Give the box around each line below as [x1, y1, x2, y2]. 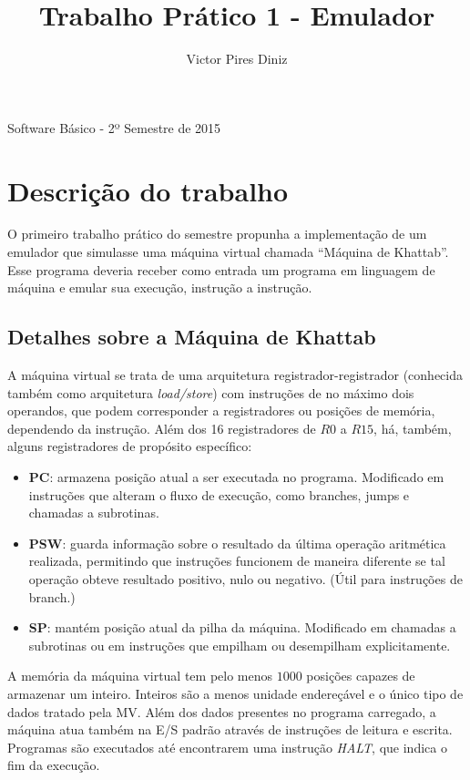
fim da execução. [7, 755, 100, 775]
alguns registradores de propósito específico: [7, 436, 252, 456]
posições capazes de [306, 666, 415, 685]
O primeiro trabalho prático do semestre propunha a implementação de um [7, 224, 427, 243]
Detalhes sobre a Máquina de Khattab [7, 323, 376, 351]
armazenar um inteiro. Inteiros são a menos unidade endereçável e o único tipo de [7, 683, 464, 703]
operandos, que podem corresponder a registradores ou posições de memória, [7, 401, 435, 420]
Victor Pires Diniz [186, 49, 288, 68]
